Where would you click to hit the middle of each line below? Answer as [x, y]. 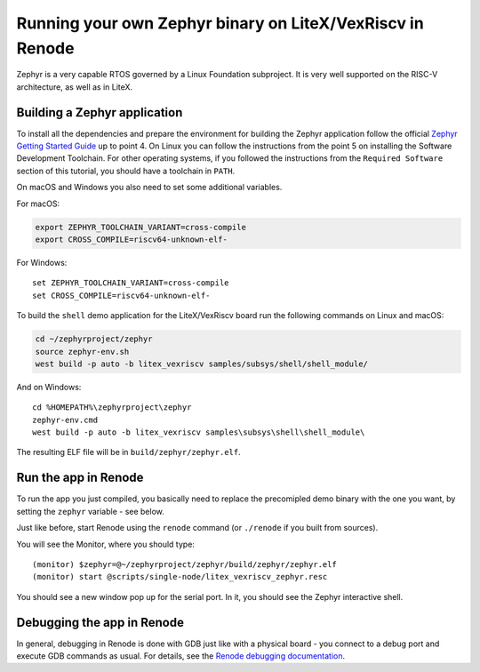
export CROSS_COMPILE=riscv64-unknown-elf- [132, 239]
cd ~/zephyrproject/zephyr [94, 339]
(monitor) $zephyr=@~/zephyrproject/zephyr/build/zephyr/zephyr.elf [184, 564]
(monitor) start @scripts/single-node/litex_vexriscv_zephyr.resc [180, 577]
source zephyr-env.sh [82, 352]
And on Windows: [49, 387]
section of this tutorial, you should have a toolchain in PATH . [126, 171]
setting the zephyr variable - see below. [90, 511]
